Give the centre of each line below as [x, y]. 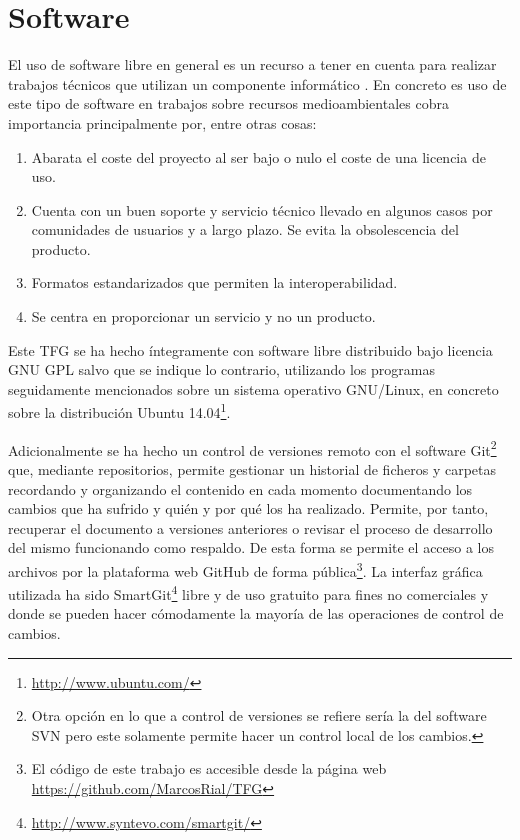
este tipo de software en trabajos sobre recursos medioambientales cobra [228, 103]
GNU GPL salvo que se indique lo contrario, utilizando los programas [221, 369]
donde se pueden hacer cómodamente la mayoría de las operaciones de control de [256, 613]
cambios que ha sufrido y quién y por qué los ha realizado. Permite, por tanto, [248, 508]
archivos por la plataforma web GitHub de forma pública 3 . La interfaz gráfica [245, 569]
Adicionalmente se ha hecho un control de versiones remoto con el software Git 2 [252, 448]
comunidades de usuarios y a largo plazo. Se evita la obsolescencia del [245, 229]
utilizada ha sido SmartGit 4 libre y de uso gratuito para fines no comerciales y [248, 592]
